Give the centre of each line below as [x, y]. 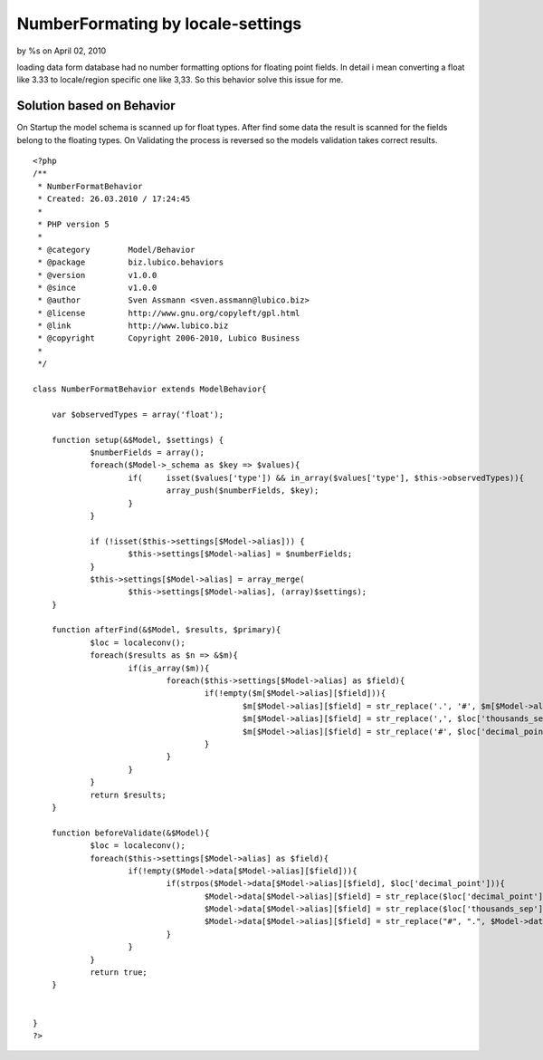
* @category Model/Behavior [116, 250]
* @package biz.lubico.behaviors [131, 262]
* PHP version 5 [73, 224]
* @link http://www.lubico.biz [133, 326]
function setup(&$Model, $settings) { [138, 440]
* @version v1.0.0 [97, 275]
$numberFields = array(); [148, 453]
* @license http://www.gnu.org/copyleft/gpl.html [169, 313]
